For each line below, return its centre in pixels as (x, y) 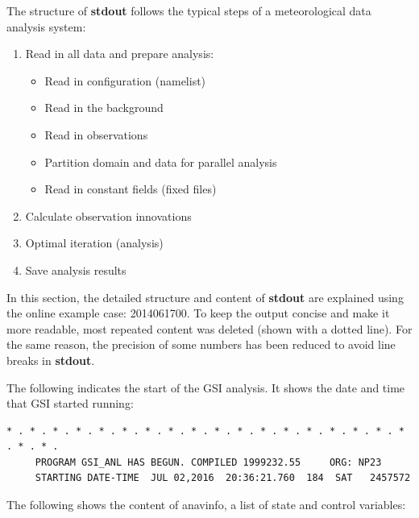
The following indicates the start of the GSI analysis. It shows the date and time (206, 387)
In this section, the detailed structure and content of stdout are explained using (205, 297)
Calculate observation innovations (108, 215)
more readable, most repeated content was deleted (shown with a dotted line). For (209, 328)
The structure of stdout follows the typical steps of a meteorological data (189, 10)
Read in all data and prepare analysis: (120, 54)
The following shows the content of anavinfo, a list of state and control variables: (206, 505)
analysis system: (46, 26)
